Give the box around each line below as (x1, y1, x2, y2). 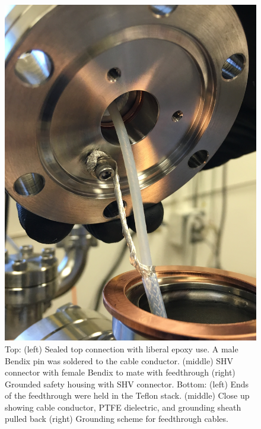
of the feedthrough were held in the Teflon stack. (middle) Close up (5, 389, 250, 402)
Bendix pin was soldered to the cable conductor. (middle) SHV (5, 354, 234, 367)
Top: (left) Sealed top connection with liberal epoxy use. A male (5, 342, 238, 355)
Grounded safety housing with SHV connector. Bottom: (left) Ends (5, 377, 249, 390)
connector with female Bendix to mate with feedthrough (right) (5, 366, 235, 378)
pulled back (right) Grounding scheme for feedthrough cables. (5, 412, 228, 425)
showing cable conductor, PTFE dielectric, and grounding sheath (5, 400, 241, 413)
